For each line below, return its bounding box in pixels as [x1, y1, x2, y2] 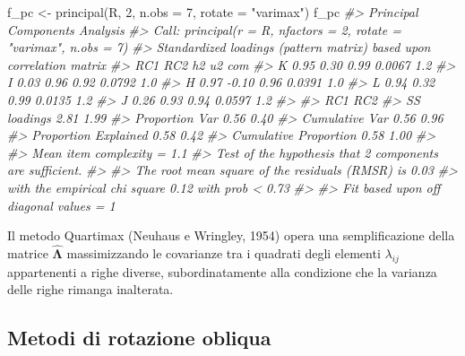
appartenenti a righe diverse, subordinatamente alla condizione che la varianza [7, 262, 437, 281]
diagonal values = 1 [7, 195, 116, 214]
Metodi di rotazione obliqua [7, 324, 271, 352]
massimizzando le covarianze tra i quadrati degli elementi [66, 243, 381, 262]
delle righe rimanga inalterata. [7, 280, 174, 299]
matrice [7, 243, 48, 262]
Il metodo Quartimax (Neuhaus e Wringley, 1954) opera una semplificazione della [7, 226, 455, 245]
